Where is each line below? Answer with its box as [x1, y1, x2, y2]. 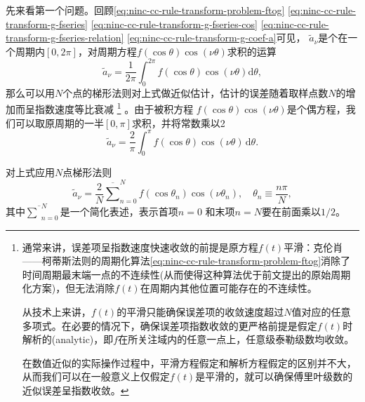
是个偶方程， [286, 101, 346, 116]
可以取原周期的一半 [15, 115, 104, 130]
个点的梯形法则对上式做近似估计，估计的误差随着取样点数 [62, 85, 328, 100]
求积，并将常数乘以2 [131, 115, 225, 130]
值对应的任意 [291, 304, 351, 319]
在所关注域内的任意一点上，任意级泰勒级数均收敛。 [118, 332, 354, 347]
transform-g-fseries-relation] [6, 30, 124, 45]
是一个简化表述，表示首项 [60, 203, 178, 218]
